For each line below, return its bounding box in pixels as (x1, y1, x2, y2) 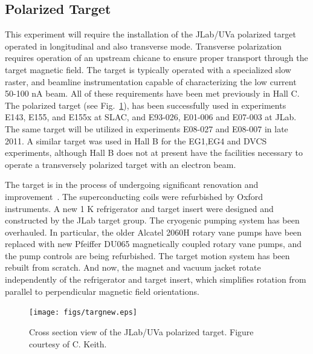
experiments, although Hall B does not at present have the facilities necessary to (5, 146, 303, 159)
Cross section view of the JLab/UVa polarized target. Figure (29, 325, 254, 338)
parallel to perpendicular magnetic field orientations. (5, 285, 199, 297)
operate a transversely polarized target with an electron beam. (5, 158, 236, 170)
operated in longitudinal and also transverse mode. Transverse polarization (5, 39, 282, 52)
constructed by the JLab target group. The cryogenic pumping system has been (5, 214, 300, 227)
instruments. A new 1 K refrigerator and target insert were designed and (5, 202, 274, 214)
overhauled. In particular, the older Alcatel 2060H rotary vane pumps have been (5, 225, 302, 238)
